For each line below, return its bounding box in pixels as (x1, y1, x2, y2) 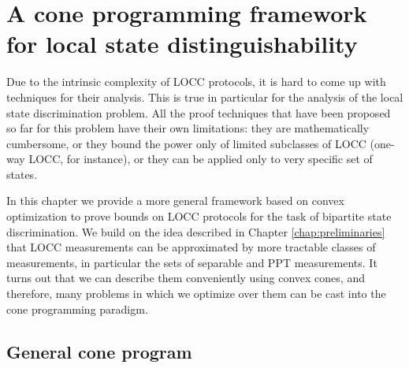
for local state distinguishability (6, 28, 358, 60)
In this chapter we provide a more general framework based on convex (6, 192, 344, 209)
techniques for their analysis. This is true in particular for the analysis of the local (6, 88, 403, 105)
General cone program (6, 339, 192, 363)
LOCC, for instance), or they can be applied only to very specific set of (28, 151, 373, 167)
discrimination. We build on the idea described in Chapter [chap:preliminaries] (6, 223, 385, 240)
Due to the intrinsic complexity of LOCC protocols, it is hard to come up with (6, 73, 386, 90)
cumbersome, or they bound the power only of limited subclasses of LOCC (6, 135, 366, 151)
